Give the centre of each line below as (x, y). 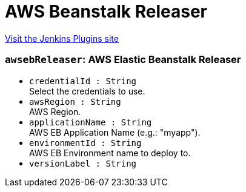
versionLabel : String (83, 163)
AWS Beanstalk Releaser (106, 12)
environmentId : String (85, 143)
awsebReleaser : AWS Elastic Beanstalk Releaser (123, 60)
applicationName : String (91, 122)
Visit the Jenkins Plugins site (62, 38)
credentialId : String (83, 81)
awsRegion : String (75, 101)
